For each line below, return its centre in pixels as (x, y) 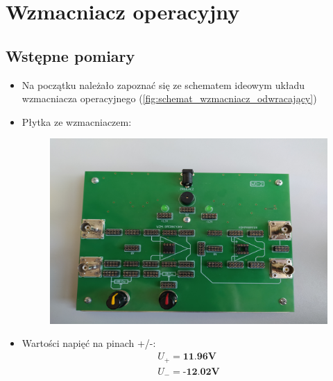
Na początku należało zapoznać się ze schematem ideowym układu (163, 84)
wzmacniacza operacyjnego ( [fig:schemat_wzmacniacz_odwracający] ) (169, 98)
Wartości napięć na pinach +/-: (89, 343)
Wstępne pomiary (70, 55)
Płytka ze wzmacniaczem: (77, 121)
